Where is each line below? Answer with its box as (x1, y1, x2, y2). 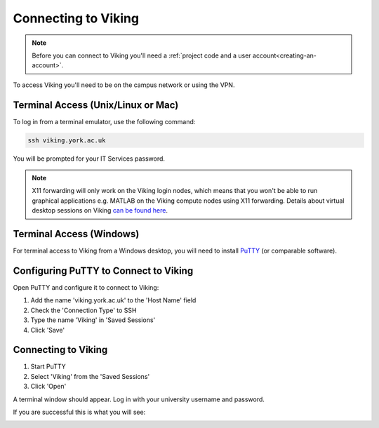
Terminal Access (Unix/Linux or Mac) (13, 99, 179, 111)
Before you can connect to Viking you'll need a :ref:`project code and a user (32, 51, 252, 60)
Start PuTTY (30, 362, 66, 371)
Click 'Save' (30, 326, 65, 334)
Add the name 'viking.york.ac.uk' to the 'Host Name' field (30, 296, 197, 305)
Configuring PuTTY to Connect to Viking (13, 265, 194, 276)
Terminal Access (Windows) (13, 228, 140, 240)
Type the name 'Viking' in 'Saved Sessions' (30, 316, 156, 324)
